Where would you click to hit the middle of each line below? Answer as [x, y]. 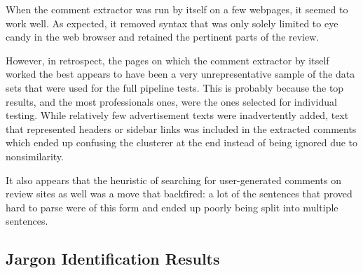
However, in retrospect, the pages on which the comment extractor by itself [167, 60]
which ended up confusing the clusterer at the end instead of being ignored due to [182, 142]
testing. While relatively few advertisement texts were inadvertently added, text [177, 115]
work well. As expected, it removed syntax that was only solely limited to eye [172, 23]
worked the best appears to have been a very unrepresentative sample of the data [180, 74]
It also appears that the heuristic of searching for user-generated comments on [173, 180]
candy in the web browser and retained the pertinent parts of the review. [163, 37]
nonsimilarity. [35, 156]
